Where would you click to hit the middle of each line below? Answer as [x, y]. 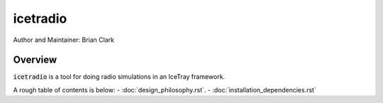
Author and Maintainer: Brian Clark [64, 40]
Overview [35, 60]
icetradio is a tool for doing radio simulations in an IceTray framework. [119, 77]
